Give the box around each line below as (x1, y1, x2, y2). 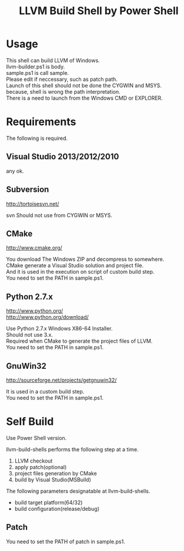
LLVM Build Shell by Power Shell (19, 4, 179, 18)
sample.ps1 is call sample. (6, 69, 69, 76)
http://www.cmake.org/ (6, 244, 63, 251)
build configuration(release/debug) (14, 505, 100, 512)
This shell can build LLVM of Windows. (6, 57, 100, 64)
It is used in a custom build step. (6, 388, 85, 395)
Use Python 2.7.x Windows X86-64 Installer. (6, 325, 113, 332)
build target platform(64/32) (14, 498, 83, 506)
